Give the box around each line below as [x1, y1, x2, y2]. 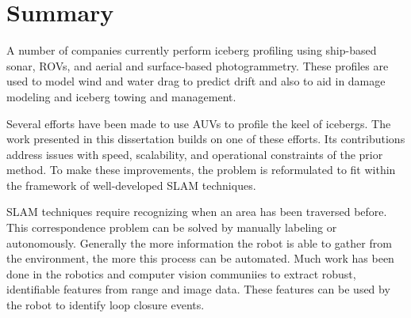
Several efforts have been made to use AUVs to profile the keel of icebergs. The [6, 115, 391, 131]
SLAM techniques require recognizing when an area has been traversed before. [6, 203, 387, 220]
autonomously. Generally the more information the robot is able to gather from [6, 234, 392, 251]
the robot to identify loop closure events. [6, 297, 205, 313]
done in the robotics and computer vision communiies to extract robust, [6, 265, 356, 282]
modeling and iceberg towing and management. [6, 88, 236, 104]
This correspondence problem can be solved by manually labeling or [6, 219, 337, 236]
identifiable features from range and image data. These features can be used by [6, 281, 390, 297]
